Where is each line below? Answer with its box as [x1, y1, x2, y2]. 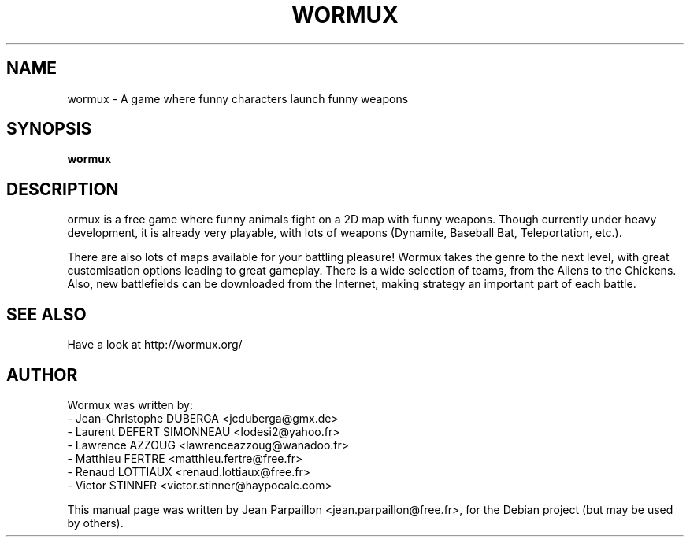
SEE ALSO [6, 304, 87, 324]
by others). [67, 515, 124, 530]
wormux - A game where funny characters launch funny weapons [67, 91, 409, 105]
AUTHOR [6, 364, 78, 385]
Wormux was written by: [67, 397, 193, 412]
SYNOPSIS [6, 119, 92, 139]
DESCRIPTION [6, 179, 119, 199]
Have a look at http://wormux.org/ [67, 338, 243, 352]
